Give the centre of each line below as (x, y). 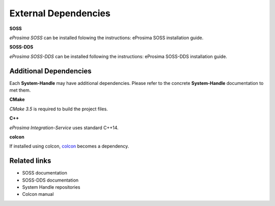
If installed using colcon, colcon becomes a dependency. (69, 146)
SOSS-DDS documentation (50, 180)
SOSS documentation (45, 173)
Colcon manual (38, 194)
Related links (30, 161)
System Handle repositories (51, 187)
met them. (20, 90)
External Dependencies (60, 13)
